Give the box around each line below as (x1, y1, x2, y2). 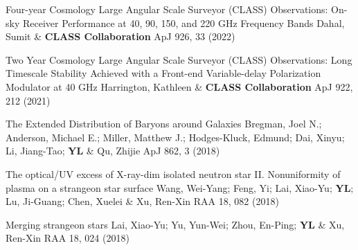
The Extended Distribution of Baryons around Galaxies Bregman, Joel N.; (6, 116, 322, 131)
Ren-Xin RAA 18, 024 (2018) (6, 231, 129, 245)
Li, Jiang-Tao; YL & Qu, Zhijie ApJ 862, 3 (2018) (6, 143, 220, 158)
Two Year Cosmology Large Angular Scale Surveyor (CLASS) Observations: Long (6, 52, 352, 66)
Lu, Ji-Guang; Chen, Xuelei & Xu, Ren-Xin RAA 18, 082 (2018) (6, 194, 279, 208)
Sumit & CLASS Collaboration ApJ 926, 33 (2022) (6, 29, 235, 44)
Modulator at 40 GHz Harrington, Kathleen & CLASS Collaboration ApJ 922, (6, 79, 353, 93)
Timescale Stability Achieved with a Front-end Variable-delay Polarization (6, 66, 321, 80)
